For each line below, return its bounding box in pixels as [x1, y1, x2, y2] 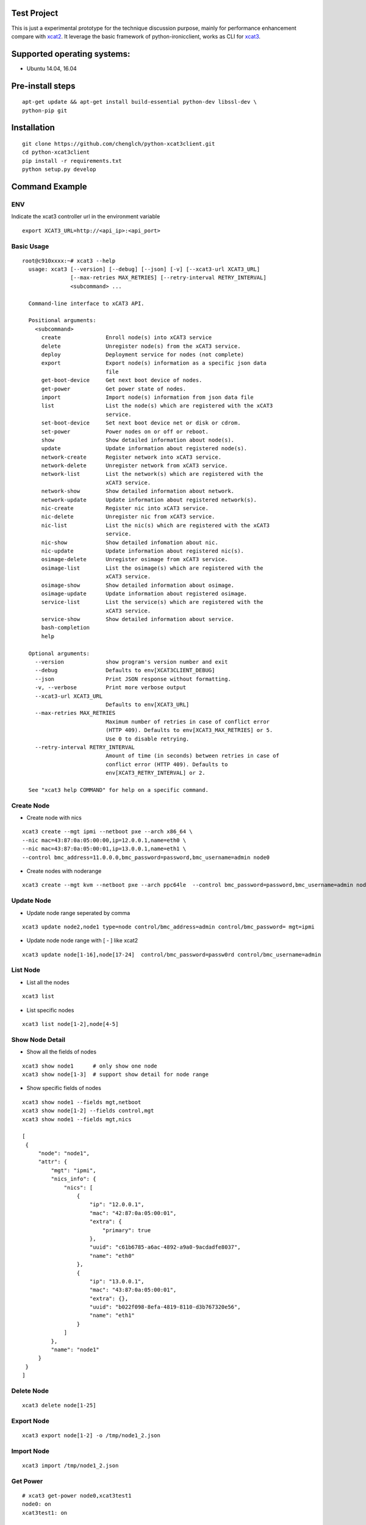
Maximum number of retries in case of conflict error [106, 718, 270, 725]
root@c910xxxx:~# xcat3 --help [22, 257, 116, 264]
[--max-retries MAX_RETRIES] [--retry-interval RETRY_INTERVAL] [70, 274, 267, 281]
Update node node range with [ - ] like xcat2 [26, 937, 138, 944]
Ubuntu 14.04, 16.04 [26, 65, 77, 72]
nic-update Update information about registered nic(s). [41, 547, 244, 554]
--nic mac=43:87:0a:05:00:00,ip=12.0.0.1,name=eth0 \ [22, 836, 186, 844]
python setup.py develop [22, 166, 96, 173]
